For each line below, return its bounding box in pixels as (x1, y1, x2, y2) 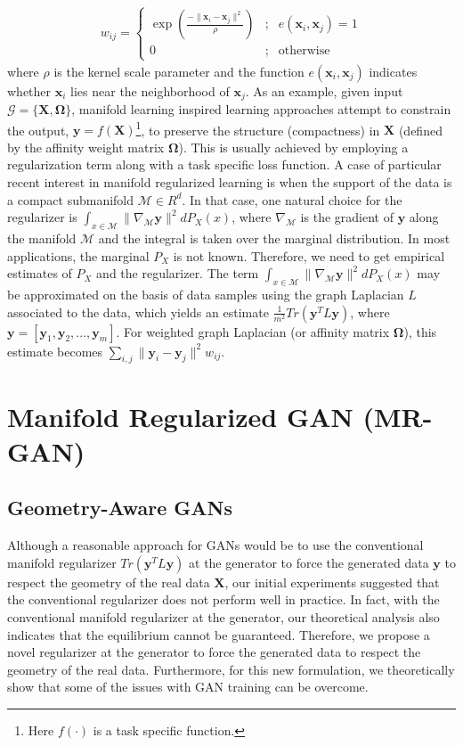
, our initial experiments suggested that (224, 572, 440, 591)
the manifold (7, 229, 77, 248)
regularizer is (7, 208, 77, 226)
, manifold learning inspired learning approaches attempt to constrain (71, 100, 451, 119)
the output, (7, 120, 69, 139)
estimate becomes (7, 341, 103, 360)
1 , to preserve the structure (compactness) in (135, 118, 380, 139)
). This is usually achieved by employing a (178, 137, 409, 156)
